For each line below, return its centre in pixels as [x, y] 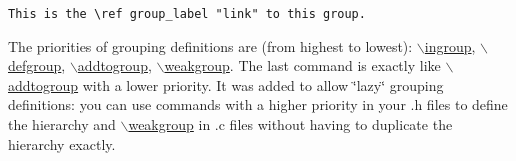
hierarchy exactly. [62, 143]
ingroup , [450, 45]
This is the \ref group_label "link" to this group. [187, 14]
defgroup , [37, 65]
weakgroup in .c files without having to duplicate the [290, 124]
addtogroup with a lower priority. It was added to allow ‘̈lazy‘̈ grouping [226, 84]
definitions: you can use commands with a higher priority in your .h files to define [258, 104]
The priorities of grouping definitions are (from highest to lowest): [210, 45]
